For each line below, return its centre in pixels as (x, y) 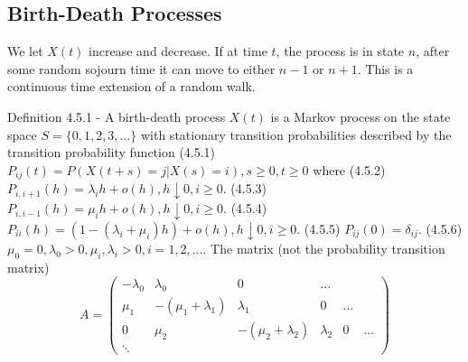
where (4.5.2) (349, 169)
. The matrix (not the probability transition (324, 248)
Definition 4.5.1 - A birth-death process (117, 116)
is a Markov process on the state (360, 116)
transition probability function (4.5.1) (112, 152)
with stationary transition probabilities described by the (296, 134)
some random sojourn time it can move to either (141, 68)
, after (433, 51)
